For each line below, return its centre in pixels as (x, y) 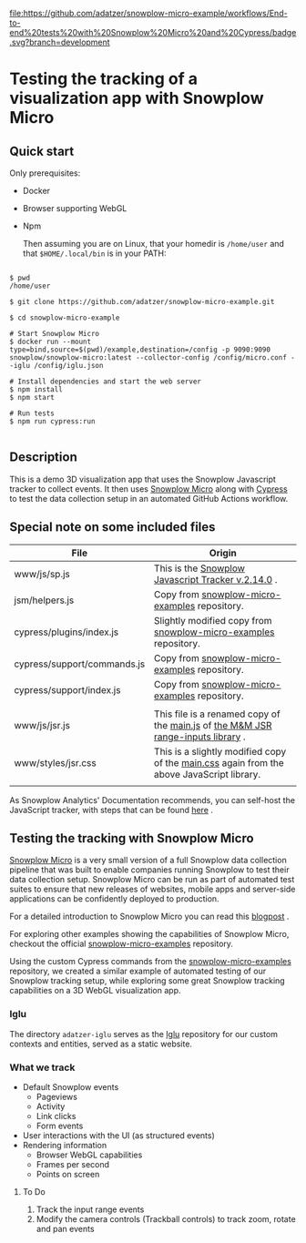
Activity (51, 1106)
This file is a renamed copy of (217, 714)
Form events (60, 1126)
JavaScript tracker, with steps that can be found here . (112, 810)
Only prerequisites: (45, 173)
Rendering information (65, 1146)
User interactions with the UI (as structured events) (119, 1136)
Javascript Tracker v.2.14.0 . (215, 579)
